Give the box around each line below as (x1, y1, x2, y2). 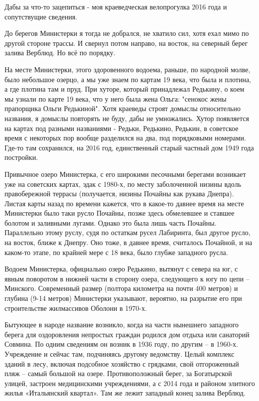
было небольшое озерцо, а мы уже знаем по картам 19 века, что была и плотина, (4, 74, 252, 84)
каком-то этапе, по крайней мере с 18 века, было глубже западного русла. (4, 247, 228, 257)
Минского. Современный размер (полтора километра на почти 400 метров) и (4, 283, 238, 293)
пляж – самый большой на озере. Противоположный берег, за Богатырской (4, 368, 232, 379)
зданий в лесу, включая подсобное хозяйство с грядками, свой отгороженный (4, 358, 239, 369)
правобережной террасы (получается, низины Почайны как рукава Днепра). (4, 188, 234, 199)
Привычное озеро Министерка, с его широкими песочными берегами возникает (4, 168, 246, 179)
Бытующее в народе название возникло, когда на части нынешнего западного (4, 319, 239, 330)
